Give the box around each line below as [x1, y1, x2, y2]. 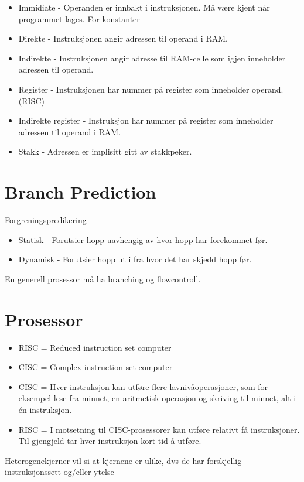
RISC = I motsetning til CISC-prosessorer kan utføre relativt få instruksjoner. [18, 423, 300, 435]
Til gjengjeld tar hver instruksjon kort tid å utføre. [18, 435, 201, 447]
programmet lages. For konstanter [18, 12, 140, 25]
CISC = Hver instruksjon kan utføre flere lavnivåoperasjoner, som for [18, 380, 268, 392]
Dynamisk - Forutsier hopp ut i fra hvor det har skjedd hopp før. [18, 253, 252, 265]
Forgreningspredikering [5, 214, 87, 226]
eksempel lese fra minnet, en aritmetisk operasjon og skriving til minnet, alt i [18, 392, 296, 404]
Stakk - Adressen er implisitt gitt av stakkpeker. [18, 145, 192, 158]
